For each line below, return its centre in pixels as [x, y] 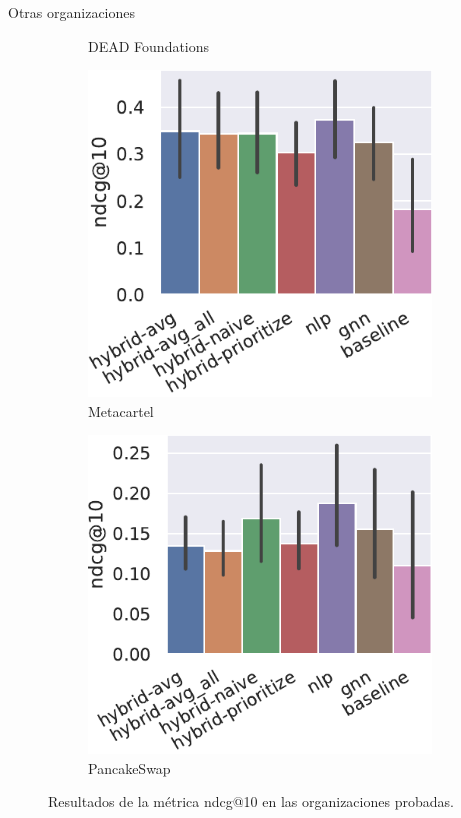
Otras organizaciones [72, 12]
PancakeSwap [129, 767]
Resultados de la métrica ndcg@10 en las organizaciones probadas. [251, 801]
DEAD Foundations [149, 45]
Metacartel [121, 410]
